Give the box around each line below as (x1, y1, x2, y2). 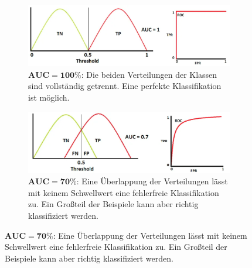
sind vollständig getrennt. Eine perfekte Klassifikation (28, 80, 222, 92)
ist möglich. (28, 91, 70, 103)
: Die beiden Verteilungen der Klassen (81, 68, 217, 80)
